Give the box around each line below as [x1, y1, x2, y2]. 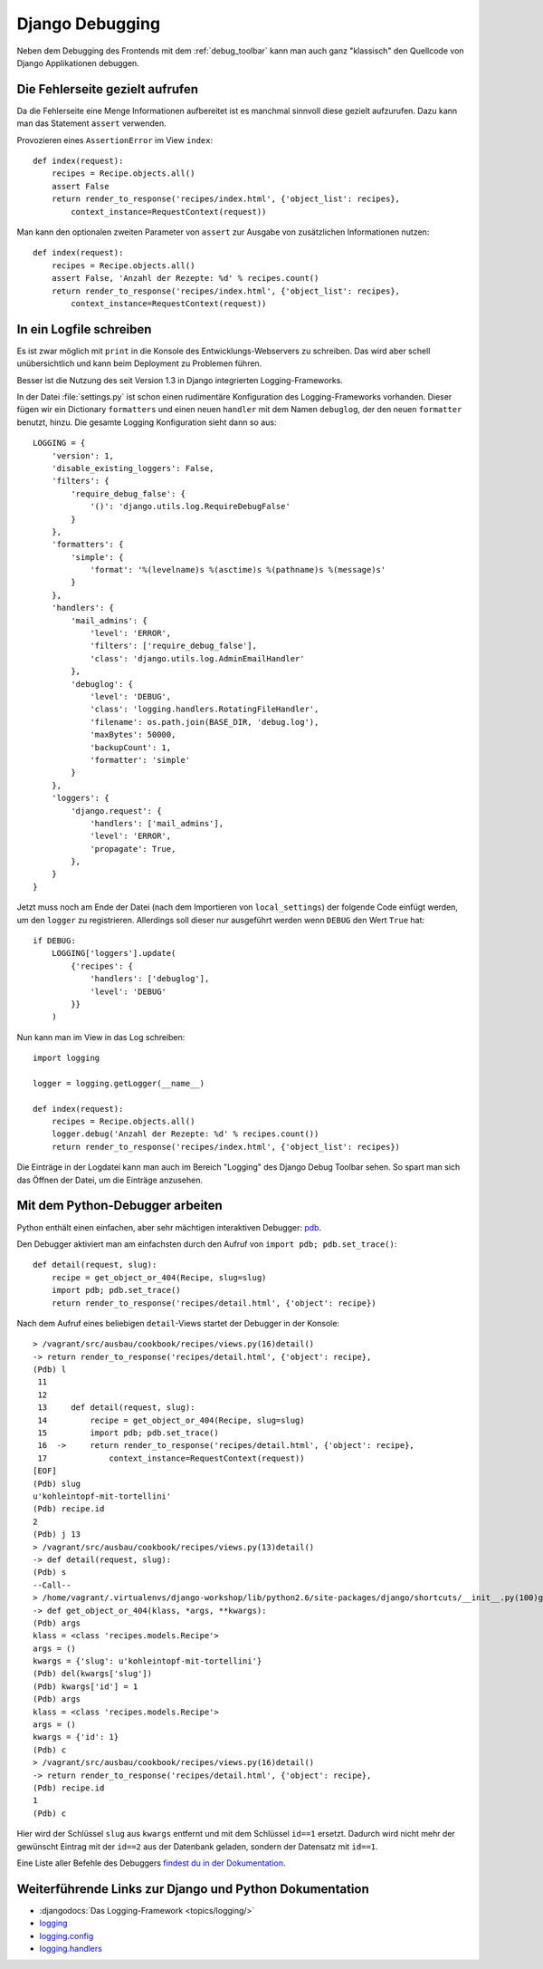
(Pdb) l [33, 1365, 67, 1375]
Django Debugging [16, 14, 161, 34]
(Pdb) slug [33, 1478, 81, 1489]
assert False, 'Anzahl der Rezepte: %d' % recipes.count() [51, 273, 319, 284]
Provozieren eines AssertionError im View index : [16, 134, 214, 145]
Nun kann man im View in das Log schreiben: [16, 1031, 186, 1042]
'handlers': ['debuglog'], [90, 974, 210, 984]
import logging [33, 1053, 100, 1064]
